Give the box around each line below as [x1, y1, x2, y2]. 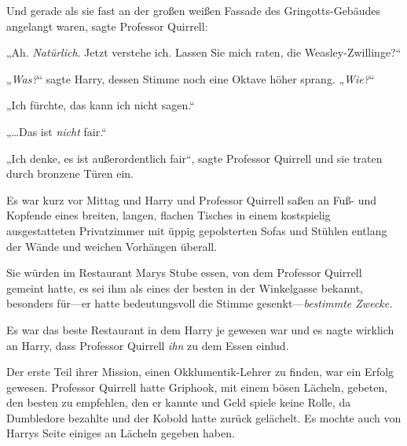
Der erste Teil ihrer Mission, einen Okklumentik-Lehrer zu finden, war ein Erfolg [6, 363, 394, 380]
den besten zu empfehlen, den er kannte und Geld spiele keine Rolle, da [6, 394, 351, 411]
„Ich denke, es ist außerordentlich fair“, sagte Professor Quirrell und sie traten [6, 149, 383, 166]
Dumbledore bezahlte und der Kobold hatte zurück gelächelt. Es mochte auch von [6, 409, 401, 426]
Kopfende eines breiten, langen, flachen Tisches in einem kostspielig [6, 207, 331, 223]
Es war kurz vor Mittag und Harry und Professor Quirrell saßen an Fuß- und [6, 191, 377, 208]
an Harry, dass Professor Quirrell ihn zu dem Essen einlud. [6, 337, 289, 353]
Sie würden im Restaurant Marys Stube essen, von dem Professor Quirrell [6, 264, 362, 281]
